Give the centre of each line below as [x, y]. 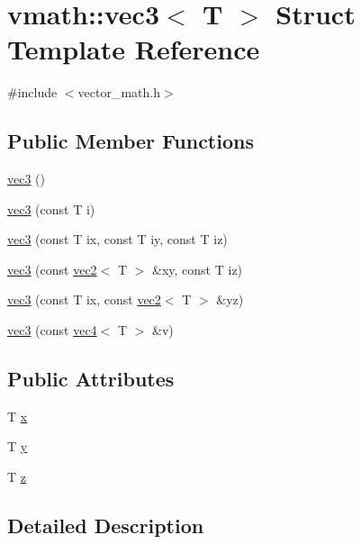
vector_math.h [119, 92]
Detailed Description [106, 526]
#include [32, 92]
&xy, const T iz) [198, 269]
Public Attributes [91, 379]
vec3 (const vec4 [52, 330]
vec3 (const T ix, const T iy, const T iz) [117, 239]
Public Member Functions [131, 141]
